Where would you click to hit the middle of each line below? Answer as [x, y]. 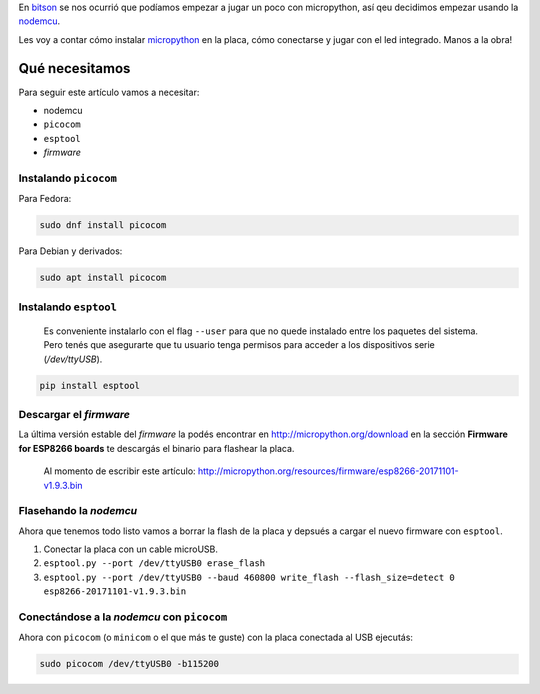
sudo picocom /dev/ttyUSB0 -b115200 [129, 664]
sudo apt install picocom [103, 278]
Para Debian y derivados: [70, 251]
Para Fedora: [45, 199]
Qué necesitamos [74, 68]
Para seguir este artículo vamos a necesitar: [109, 92]
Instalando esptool [67, 307]
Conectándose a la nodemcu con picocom [123, 617]
